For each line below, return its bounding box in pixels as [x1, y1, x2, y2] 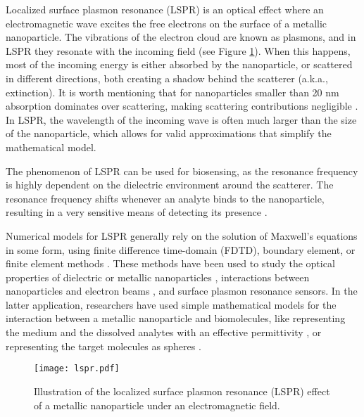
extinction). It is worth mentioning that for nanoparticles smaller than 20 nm [6, 84, 339, 99]
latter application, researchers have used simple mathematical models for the [6, 297, 337, 312]
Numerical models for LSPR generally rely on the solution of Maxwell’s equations [6, 228, 358, 243]
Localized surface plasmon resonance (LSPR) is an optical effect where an [6, 2, 324, 16]
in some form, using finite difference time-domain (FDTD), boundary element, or [6, 242, 356, 257]
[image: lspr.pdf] [34, 364, 120, 374]
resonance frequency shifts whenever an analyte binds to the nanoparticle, [6, 191, 325, 205]
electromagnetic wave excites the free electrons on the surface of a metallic [6, 15, 327, 30]
